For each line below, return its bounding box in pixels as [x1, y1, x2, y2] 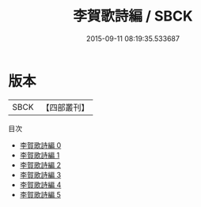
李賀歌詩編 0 [19, 140, 62, 150]
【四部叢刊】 [41, 102, 89, 113]
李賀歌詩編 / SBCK [73, 7, 193, 25]
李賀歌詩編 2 [19, 160, 62, 170]
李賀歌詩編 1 [19, 150, 60, 160]
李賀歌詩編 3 [19, 170, 62, 179]
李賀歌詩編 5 [19, 190, 62, 199]
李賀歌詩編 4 [19, 179, 62, 190]
